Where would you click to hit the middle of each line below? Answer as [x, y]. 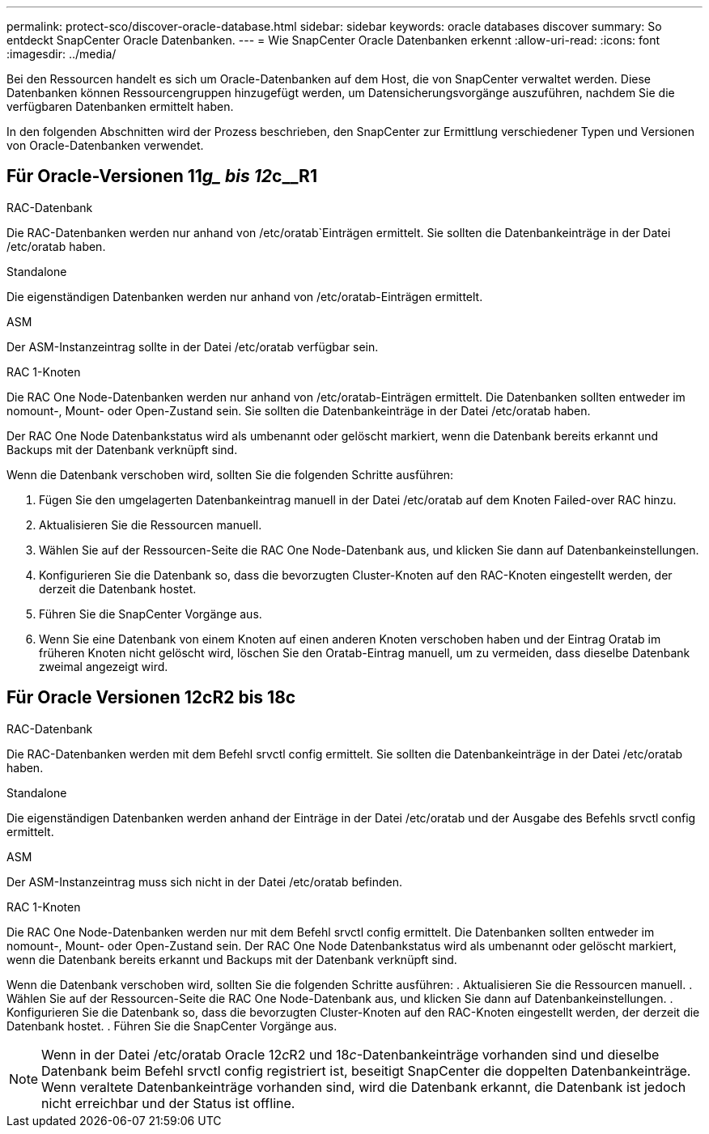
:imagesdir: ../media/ [62, 54]
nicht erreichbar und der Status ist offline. [168, 1103]
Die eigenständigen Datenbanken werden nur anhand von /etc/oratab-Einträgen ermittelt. [245, 296]
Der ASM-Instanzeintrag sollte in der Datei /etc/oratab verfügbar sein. [193, 346]
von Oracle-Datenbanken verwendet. [105, 145]
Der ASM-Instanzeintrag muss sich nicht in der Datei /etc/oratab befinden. [204, 881]
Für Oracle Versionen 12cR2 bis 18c [151, 698]
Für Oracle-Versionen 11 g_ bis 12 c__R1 [162, 176]
